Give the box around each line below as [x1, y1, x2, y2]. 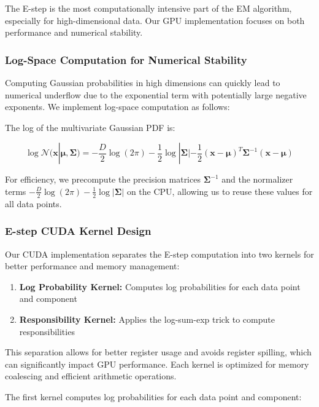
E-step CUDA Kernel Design [5, 223, 152, 239]
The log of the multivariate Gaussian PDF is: [5, 121, 175, 133]
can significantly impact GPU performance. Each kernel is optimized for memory [5, 357, 309, 370]
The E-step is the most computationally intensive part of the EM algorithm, [5, 2, 292, 14]
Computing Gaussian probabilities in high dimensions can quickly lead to [5, 76, 280, 89]
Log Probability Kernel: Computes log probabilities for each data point [19, 280, 301, 293]
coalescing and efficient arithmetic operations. [5, 369, 177, 382]
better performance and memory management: [5, 259, 180, 272]
